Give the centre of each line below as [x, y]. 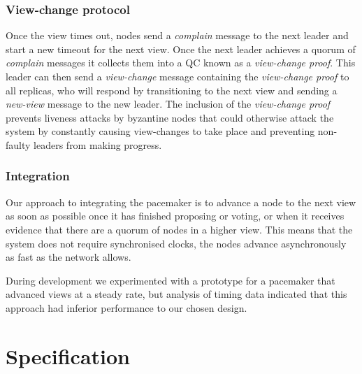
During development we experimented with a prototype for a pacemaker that [171, 280]
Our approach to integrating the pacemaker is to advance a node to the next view [181, 202]
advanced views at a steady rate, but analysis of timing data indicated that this [176, 294]
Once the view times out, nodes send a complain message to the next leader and [177, 35]
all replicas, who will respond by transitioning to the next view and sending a [172, 90]
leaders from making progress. [98, 144]
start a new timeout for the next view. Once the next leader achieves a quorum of [181, 49]
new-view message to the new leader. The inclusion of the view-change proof [168, 104]
